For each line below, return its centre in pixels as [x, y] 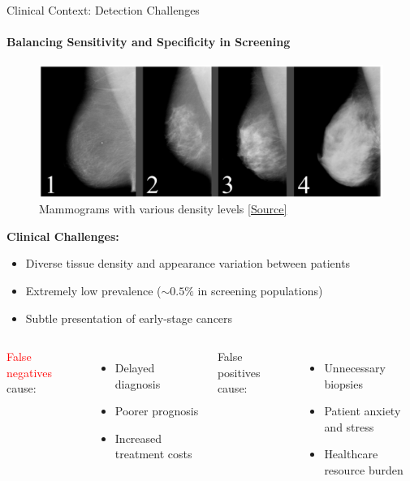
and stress [349, 426]
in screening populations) [260, 290]
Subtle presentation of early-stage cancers [129, 318]
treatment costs [153, 454]
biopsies [343, 383]
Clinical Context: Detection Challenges [103, 10]
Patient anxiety [363, 411]
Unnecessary [355, 368]
